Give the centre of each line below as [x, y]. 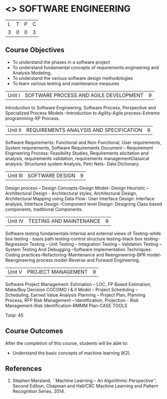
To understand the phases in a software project [61, 62]
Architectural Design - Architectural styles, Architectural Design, [71, 193]
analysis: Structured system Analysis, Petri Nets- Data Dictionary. [72, 164]
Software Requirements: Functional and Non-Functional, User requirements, [83, 142]
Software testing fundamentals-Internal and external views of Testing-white [83, 233]
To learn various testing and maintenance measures [66, 83]
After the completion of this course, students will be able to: [67, 343]
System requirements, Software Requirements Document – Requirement [79, 148]
